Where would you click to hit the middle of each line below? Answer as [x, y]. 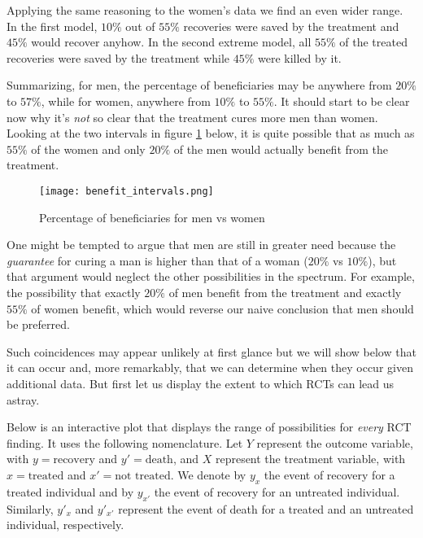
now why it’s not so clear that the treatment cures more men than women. [192, 117]
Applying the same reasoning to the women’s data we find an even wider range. [205, 10]
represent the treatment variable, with [310, 459]
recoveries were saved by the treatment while [118, 57]
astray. [23, 399]
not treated [143, 476]
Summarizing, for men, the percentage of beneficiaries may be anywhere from [199, 85]
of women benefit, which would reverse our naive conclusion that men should [222, 308]
